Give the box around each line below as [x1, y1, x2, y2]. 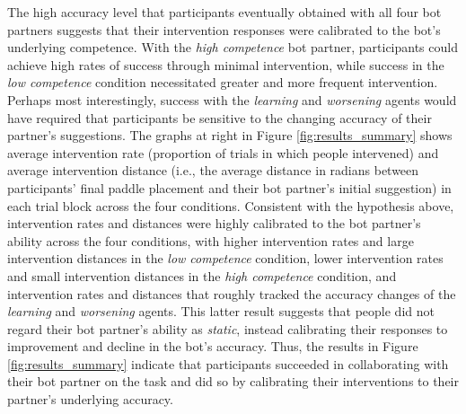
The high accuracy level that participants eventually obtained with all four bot [7, 3, 442, 21]
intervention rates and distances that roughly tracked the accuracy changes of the [7, 284, 456, 303]
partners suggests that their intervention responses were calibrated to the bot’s [7, 20, 441, 39]
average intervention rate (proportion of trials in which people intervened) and [7, 143, 439, 162]
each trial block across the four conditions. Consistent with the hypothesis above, [7, 196, 454, 215]
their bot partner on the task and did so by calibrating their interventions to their [7, 372, 460, 391]
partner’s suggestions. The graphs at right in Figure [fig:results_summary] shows [7, 126, 453, 145]
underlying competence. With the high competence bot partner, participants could [7, 38, 458, 57]
